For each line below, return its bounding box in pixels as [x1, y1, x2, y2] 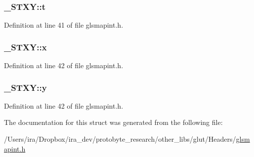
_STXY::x [4, 40, 47, 53]
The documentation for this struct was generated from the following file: [4, 117, 223, 127]
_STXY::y [4, 81, 47, 93]
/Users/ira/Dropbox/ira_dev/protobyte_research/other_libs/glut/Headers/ [4, 134, 236, 144]
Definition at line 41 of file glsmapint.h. [4, 20, 124, 30]
